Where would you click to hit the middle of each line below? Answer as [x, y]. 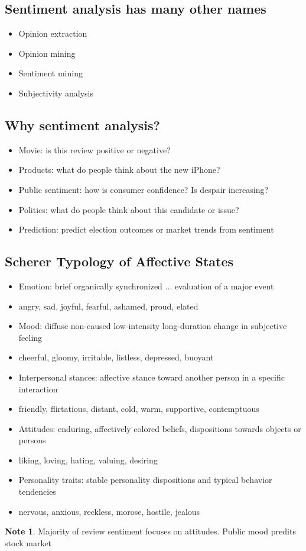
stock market [28, 542]
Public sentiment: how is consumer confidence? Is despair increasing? [144, 189]
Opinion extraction [53, 33]
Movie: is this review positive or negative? [95, 149]
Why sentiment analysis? [82, 125]
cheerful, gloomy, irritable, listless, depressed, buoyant [116, 357]
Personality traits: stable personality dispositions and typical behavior [145, 480]
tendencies [37, 492]
